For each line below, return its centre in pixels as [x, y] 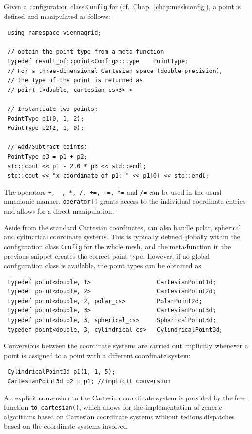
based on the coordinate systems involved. [67, 426]
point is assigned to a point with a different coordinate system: [97, 355]
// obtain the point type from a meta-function [86, 52]
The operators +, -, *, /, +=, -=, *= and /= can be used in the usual [113, 191]
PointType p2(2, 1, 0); [46, 128]
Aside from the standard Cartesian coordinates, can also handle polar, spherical [123, 227]
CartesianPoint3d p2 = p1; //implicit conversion [89, 382]
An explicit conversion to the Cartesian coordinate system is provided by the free [125, 397]
